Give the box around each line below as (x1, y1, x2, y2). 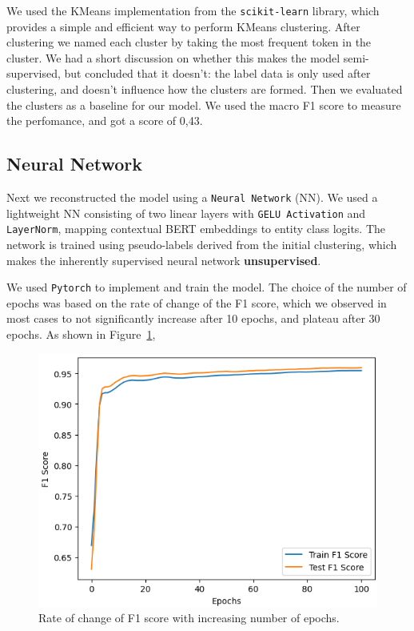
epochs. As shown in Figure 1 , (6, 326, 156, 343)
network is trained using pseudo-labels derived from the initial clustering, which (6, 235, 397, 252)
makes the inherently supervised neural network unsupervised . (6, 251, 321, 268)
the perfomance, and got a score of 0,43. (6, 112, 203, 129)
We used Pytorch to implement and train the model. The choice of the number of (6, 279, 407, 295)
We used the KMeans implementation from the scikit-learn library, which (6, 2, 380, 18)
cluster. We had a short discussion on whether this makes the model (6, 49, 340, 66)
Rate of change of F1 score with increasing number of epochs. (38, 609, 340, 626)
